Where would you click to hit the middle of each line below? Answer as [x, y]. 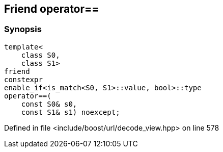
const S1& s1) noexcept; [71, 112]
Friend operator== [52, 9]
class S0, [40, 55]
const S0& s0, [49, 104]
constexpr [23, 79]
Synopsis [23, 29]
